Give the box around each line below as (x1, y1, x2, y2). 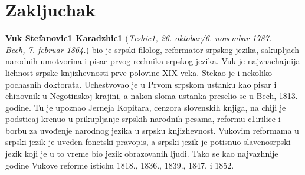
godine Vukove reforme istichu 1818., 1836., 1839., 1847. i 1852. (5, 159, 234, 171)
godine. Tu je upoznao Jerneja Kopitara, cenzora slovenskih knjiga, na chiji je (5, 101, 286, 113)
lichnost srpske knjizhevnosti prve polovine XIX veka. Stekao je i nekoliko (5, 66, 272, 78)
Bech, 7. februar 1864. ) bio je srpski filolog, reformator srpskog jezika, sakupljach (5, 43, 300, 55)
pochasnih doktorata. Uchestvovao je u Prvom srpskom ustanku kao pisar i (5, 78, 277, 90)
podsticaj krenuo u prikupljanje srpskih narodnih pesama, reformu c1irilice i (5, 113, 281, 125)
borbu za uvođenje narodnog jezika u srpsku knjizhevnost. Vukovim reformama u (5, 124, 299, 136)
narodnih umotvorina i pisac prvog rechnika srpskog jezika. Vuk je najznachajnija (5, 55, 300, 67)
